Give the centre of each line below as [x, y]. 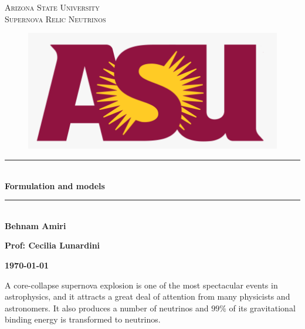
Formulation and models [55, 185]
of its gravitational [262, 308]
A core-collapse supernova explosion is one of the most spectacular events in [141, 285]
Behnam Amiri [35, 225]
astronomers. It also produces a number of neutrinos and [107, 308]
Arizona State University [52, 7]
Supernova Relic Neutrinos [55, 19]
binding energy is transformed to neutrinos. [83, 319]
